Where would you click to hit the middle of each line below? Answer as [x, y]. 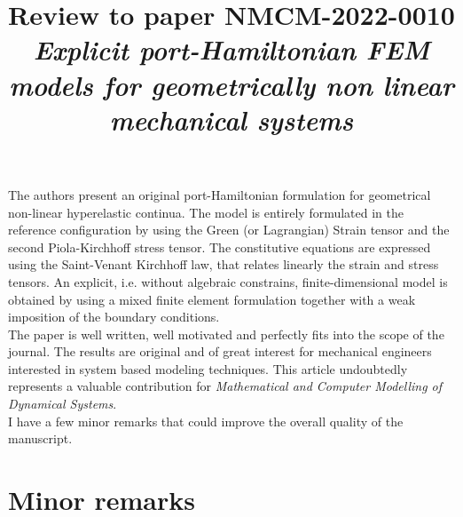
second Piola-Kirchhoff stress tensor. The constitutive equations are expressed [220, 247]
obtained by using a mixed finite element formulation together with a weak [212, 299]
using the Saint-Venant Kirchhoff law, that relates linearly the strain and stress [224, 264]
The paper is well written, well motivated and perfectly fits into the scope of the [226, 334]
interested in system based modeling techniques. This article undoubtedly [208, 368]
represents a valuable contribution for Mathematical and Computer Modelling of [225, 386]
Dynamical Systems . [63, 404]
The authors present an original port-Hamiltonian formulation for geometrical [220, 194]
